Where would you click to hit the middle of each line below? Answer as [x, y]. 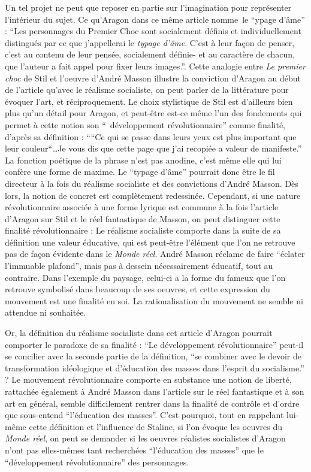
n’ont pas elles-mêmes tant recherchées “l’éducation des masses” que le [134, 450]
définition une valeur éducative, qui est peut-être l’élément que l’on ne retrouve [150, 242]
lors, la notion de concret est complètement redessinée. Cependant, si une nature [153, 195]
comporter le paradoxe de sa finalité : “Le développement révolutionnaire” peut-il [154, 344]
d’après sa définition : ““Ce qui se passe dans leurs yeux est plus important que [151, 136]
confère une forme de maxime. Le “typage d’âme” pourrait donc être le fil [140, 172]
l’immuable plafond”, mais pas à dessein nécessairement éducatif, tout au [139, 266]
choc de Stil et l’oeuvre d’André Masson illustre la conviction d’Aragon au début [153, 78]
